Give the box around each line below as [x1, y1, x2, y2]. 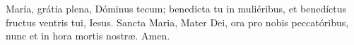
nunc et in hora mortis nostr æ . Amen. [6, 28, 170, 43]
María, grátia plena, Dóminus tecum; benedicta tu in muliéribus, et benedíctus [6, 1, 347, 15]
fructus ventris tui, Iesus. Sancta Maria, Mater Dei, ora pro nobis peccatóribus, [6, 15, 349, 29]
